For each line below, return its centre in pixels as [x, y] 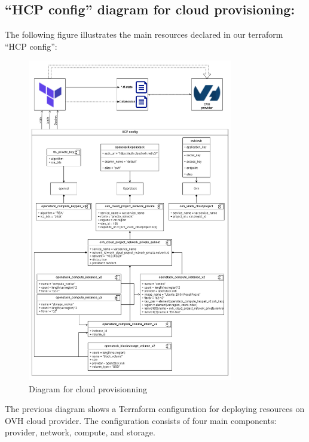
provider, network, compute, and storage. [80, 432]
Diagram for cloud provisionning [88, 388]
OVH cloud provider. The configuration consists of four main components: [141, 420]
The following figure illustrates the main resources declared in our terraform [144, 34]
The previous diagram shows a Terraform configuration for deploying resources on [155, 409]
